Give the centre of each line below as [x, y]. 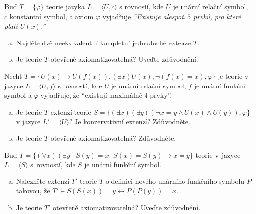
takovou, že [33, 191]
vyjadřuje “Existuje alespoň [144, 16]
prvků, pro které [217, 16]
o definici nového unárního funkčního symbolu [175, 181]
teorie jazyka [66, 6]
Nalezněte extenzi [43, 181]
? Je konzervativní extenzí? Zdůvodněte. [129, 121]
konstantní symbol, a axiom [52, 16]
